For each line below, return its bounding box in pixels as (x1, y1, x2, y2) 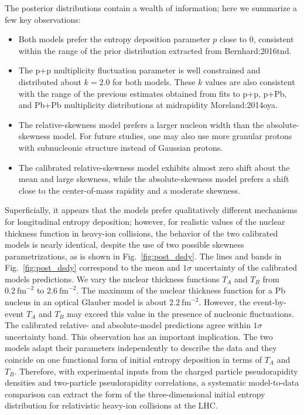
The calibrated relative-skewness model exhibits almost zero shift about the (18, 161, 290, 173)
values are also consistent (205, 75, 295, 87)
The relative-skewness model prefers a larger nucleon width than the (18, 118, 264, 130)
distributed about (18, 75, 81, 87)
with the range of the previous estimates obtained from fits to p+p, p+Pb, (18, 87, 287, 99)
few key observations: (5, 13, 81, 25)
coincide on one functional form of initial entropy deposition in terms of (5, 353, 262, 366)
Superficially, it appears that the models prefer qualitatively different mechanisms (5, 204, 298, 216)
